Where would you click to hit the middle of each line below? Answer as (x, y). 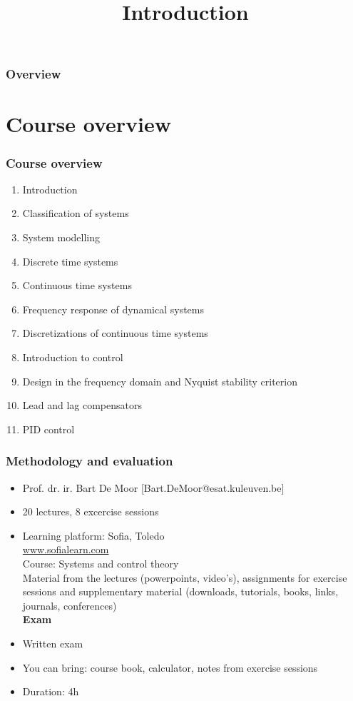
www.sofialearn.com (66, 549)
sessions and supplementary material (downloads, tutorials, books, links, (180, 591)
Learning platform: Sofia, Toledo (93, 535)
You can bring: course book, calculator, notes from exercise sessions (170, 667)
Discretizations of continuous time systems (115, 333)
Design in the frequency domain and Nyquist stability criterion (160, 381)
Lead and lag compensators (82, 405)
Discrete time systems (70, 261)
